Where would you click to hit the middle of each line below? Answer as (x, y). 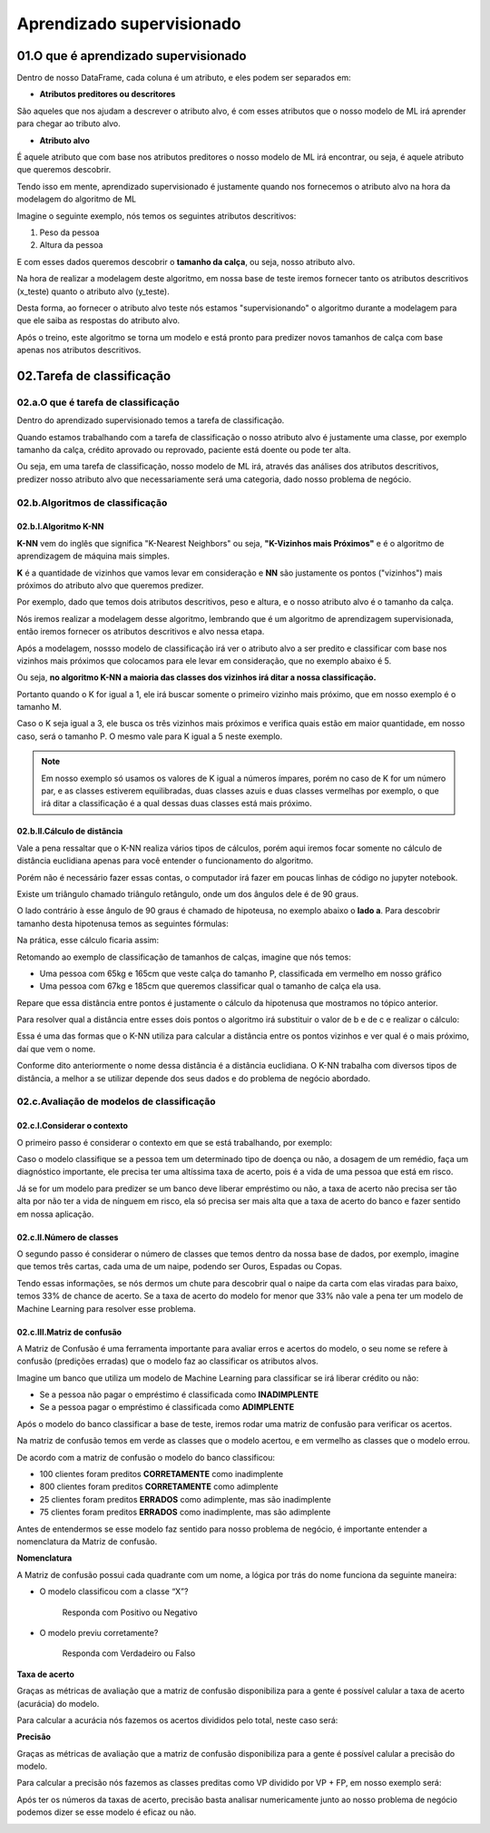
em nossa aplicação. (55, 1214)
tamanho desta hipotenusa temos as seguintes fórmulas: (122, 923)
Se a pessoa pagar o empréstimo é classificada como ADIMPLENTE (167, 1407)
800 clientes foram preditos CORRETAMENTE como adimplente (159, 1487)
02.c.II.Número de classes (68, 1237)
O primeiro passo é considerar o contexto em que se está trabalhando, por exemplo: (175, 1142)
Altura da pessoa (71, 245)
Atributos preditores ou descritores (108, 94)
